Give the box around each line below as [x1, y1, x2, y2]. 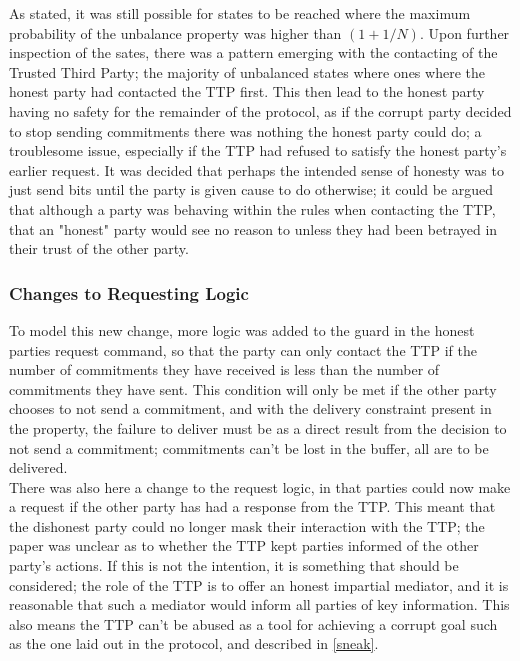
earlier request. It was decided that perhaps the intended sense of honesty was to [9, 159, 504, 180]
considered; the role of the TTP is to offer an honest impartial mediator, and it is [9, 574, 509, 595]
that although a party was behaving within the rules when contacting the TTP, [9, 198, 496, 219]
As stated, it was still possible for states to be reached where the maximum [9, 3, 471, 23]
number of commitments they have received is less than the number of [9, 359, 440, 380]
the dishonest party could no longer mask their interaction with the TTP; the [9, 515, 485, 536]
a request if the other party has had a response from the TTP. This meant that [9, 496, 496, 517]
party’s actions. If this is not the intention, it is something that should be [9, 555, 459, 576]
